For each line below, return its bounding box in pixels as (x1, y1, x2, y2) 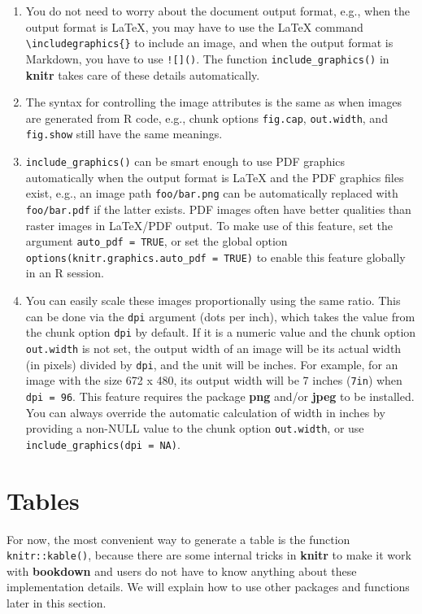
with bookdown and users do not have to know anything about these (7, 562, 357, 579)
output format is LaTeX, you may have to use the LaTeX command (25, 18, 363, 35)
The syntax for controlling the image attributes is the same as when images (25, 94, 402, 111)
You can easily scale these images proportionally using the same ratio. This (25, 292, 401, 309)
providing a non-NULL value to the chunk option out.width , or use (25, 420, 364, 437)
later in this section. (7, 594, 107, 612)
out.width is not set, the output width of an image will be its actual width (25, 339, 402, 356)
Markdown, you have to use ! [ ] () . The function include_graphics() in (25, 50, 389, 67)
